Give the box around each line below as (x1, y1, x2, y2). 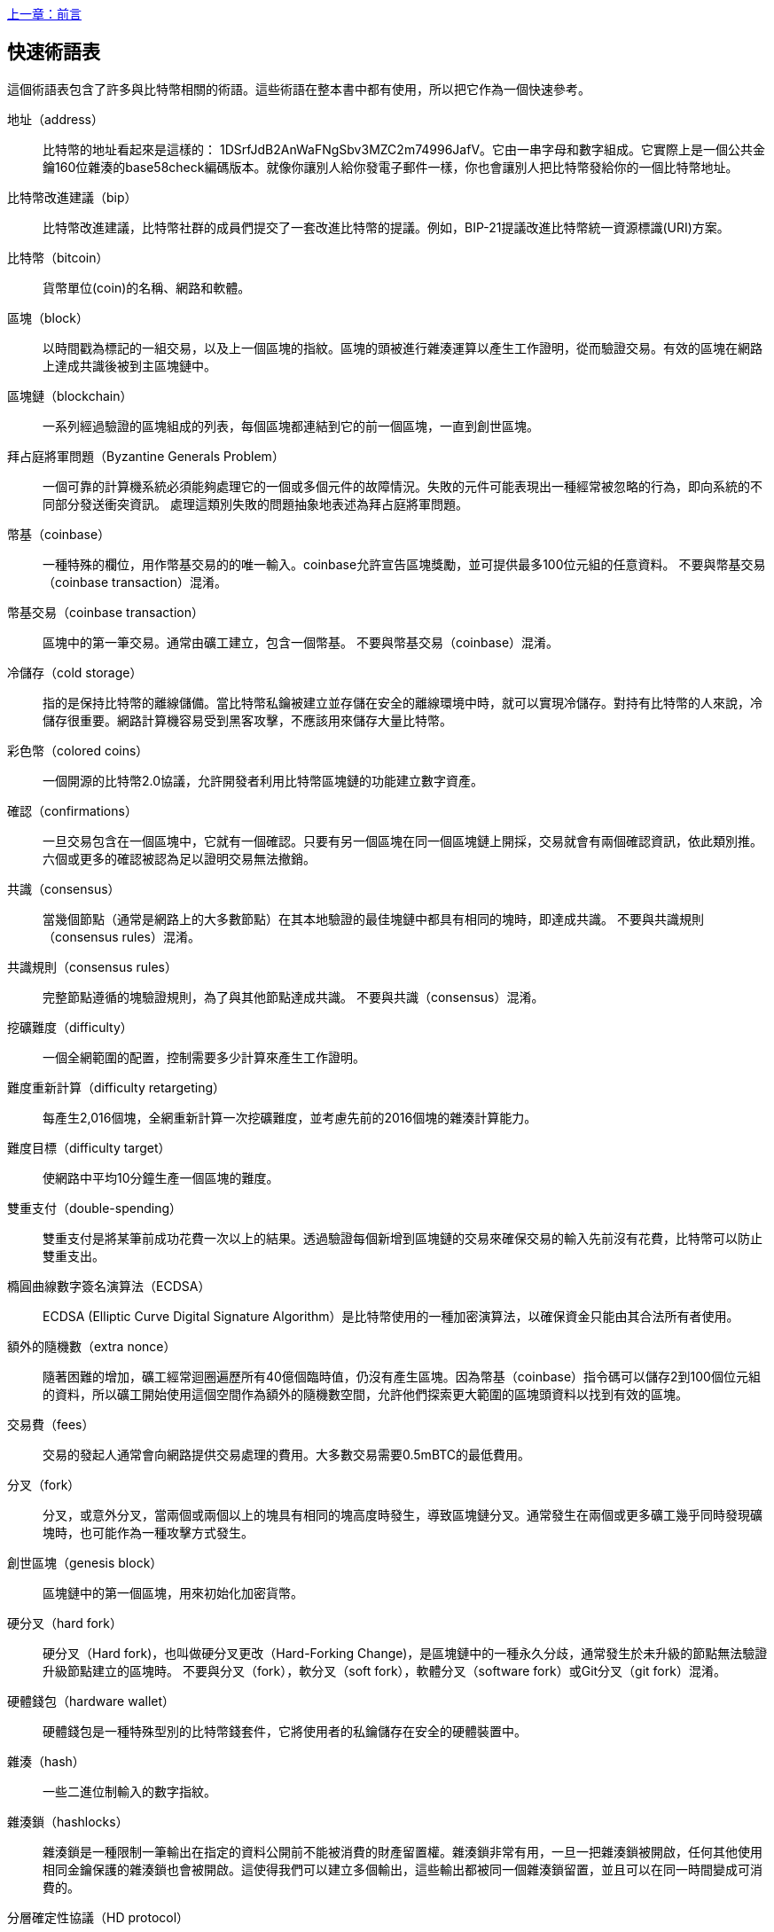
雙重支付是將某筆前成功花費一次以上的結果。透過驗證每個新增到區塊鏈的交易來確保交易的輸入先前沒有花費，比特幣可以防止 (43, 1230, 762, 1246)
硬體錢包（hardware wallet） (7, 1693, 176, 1709)
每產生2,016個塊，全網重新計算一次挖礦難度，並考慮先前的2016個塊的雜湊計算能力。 (43, 1109, 537, 1125)
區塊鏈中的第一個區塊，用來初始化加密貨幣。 (43, 1584, 303, 1600)
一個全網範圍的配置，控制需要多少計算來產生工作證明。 (43, 1049, 365, 1065)
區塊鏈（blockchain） (7, 387, 133, 403)
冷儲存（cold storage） (7, 664, 143, 680)
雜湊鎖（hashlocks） (7, 1813, 129, 1829)
